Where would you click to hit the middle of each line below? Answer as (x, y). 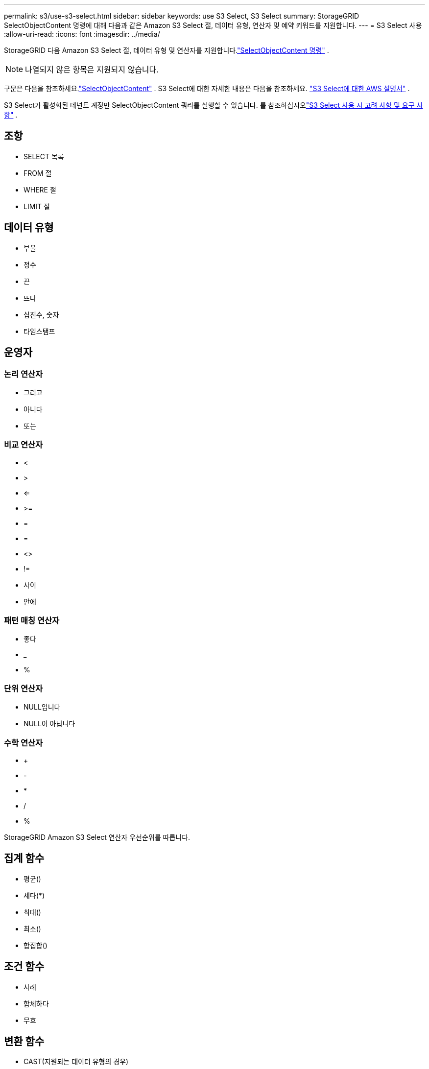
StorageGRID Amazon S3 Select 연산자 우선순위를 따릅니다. (97, 837)
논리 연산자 (24, 374)
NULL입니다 (42, 707)
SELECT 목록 (44, 156)
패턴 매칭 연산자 (32, 621)
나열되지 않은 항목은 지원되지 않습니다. (92, 70)
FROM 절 (38, 173)
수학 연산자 (24, 743)
